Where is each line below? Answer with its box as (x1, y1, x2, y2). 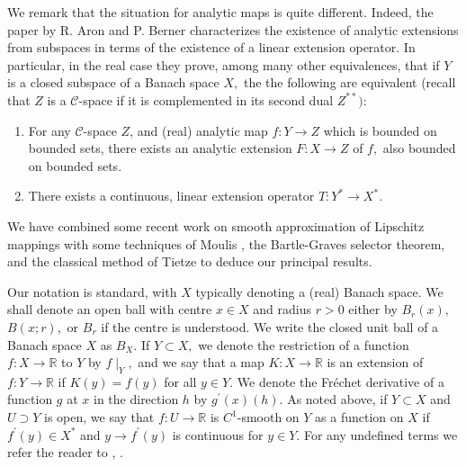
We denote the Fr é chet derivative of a (237, 372, 444, 391)
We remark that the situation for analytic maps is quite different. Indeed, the (7, 3, 434, 21)
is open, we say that (44, 408, 155, 427)
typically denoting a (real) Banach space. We (195, 282, 444, 301)
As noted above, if (287, 390, 388, 409)
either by (348, 300, 398, 319)
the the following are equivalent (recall (243, 73, 456, 92)
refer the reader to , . (7, 443, 123, 462)
